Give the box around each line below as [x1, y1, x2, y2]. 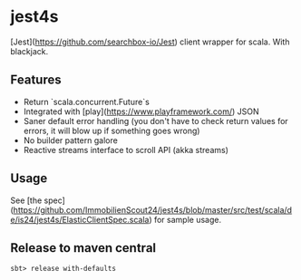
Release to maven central [10, 240, 157, 256]
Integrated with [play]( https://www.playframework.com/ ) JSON [23, 106, 259, 117]
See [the [10, 195, 43, 206]
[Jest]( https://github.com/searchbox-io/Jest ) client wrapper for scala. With [10, 36, 290, 47]
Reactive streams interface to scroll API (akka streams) [23, 144, 229, 155]
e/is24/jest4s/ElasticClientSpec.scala [10, 214, 150, 225]
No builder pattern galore [23, 134, 119, 146]
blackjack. [10, 45, 49, 56]
